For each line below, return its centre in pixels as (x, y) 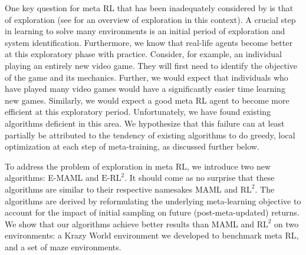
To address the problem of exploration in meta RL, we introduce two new (138, 166)
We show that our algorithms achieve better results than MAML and (129, 223)
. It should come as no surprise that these (200, 178)
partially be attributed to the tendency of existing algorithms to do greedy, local (150, 135)
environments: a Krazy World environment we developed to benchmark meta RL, (152, 235)
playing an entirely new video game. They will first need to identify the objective (151, 65)
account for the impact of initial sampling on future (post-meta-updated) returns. (152, 212)
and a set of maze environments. (63, 246)
